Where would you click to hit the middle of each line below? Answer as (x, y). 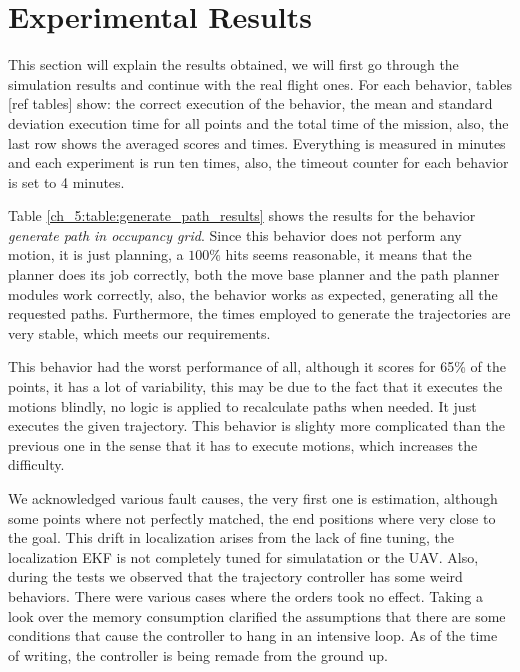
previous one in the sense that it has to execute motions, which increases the (243, 444)
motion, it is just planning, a (96, 254)
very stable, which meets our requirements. (139, 332)
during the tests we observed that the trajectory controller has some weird (235, 576)
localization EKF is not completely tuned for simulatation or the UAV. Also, (243, 556)
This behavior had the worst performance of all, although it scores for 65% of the (257, 366)
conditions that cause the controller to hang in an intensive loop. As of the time (253, 635)
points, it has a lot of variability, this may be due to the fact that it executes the (255, 386)
